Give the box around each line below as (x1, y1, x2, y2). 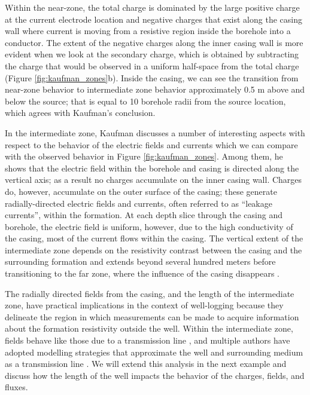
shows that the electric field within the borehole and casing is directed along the (5, 161, 299, 174)
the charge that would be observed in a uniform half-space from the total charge (5, 59, 299, 72)
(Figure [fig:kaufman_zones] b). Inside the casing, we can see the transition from (5, 71, 299, 84)
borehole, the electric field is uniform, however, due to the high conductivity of (5, 220, 293, 232)
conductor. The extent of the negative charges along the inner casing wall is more (5, 36, 303, 48)
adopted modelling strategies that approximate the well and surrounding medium (5, 345, 303, 358)
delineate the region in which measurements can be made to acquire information (5, 310, 299, 323)
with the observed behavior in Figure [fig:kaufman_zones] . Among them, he (5, 150, 283, 163)
